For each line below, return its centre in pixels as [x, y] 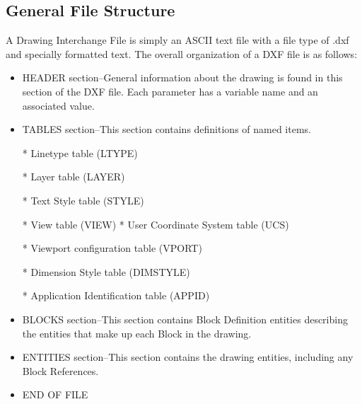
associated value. [58, 105]
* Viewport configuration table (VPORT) [112, 248]
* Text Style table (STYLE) [83, 200]
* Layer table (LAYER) [74, 177]
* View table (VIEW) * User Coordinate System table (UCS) [156, 224]
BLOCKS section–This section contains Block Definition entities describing [185, 319]
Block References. [60, 370]
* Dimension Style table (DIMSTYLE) [106, 271]
